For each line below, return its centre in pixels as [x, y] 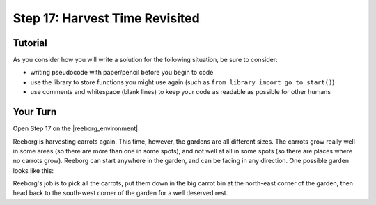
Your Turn [35, 112]
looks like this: [33, 170]
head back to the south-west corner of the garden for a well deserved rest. [120, 193]
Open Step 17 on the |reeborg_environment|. [77, 128]
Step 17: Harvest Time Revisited [106, 18]
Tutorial [30, 43]
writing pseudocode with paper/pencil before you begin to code [122, 73]
